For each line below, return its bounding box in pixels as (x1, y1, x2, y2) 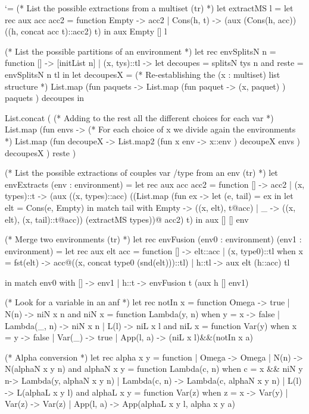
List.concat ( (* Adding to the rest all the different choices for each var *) (5, 111, 274, 124)
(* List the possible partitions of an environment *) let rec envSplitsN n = (5, 45, 276, 57)
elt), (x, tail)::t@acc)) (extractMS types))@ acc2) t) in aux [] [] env (5, 213, 249, 225)
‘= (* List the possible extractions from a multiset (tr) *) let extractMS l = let (5, 2, 294, 14)
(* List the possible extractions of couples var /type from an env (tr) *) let (5, 166, 278, 179)
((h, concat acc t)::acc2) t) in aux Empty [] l (5, 25, 167, 37)
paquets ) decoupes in (5, 91, 85, 104)
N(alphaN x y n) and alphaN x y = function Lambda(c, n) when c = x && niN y (5, 362, 303, 375)
